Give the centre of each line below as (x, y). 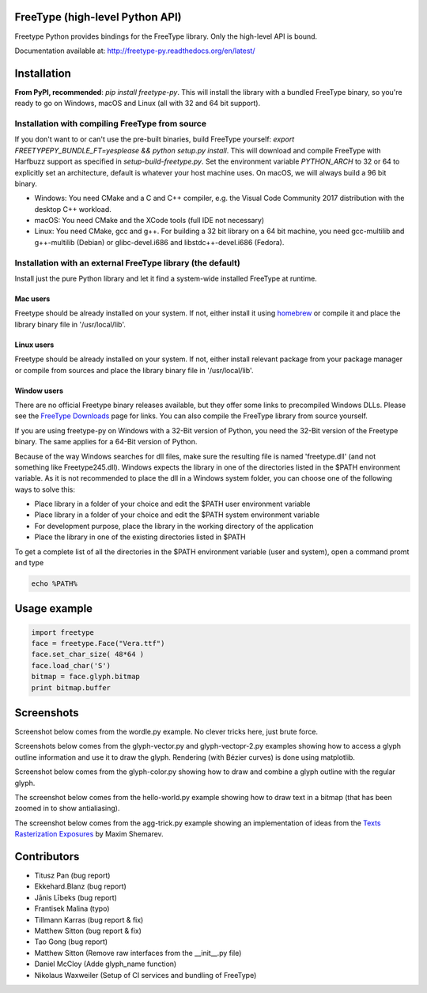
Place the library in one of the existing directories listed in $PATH (140, 537)
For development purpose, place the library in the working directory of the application (174, 526)
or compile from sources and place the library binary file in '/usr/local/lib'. (134, 370)
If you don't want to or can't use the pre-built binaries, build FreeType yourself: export (155, 139)
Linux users (34, 345)
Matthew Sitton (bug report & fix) (88, 931)
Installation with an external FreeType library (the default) (127, 262)
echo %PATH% (55, 584)
